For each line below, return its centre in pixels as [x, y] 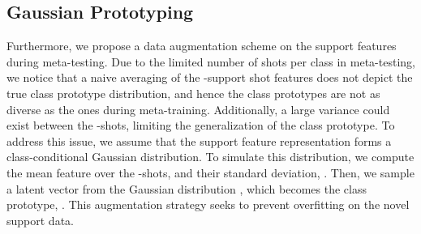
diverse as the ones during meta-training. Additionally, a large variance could [198, 109]
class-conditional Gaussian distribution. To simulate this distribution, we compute [210, 157]
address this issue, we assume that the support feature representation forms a [199, 140]
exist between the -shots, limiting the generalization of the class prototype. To [201, 125]
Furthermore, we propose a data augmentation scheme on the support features [202, 46]
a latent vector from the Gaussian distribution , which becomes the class [187, 188]
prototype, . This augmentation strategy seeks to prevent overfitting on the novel [208, 204]
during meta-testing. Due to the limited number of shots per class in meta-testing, [211, 61]
